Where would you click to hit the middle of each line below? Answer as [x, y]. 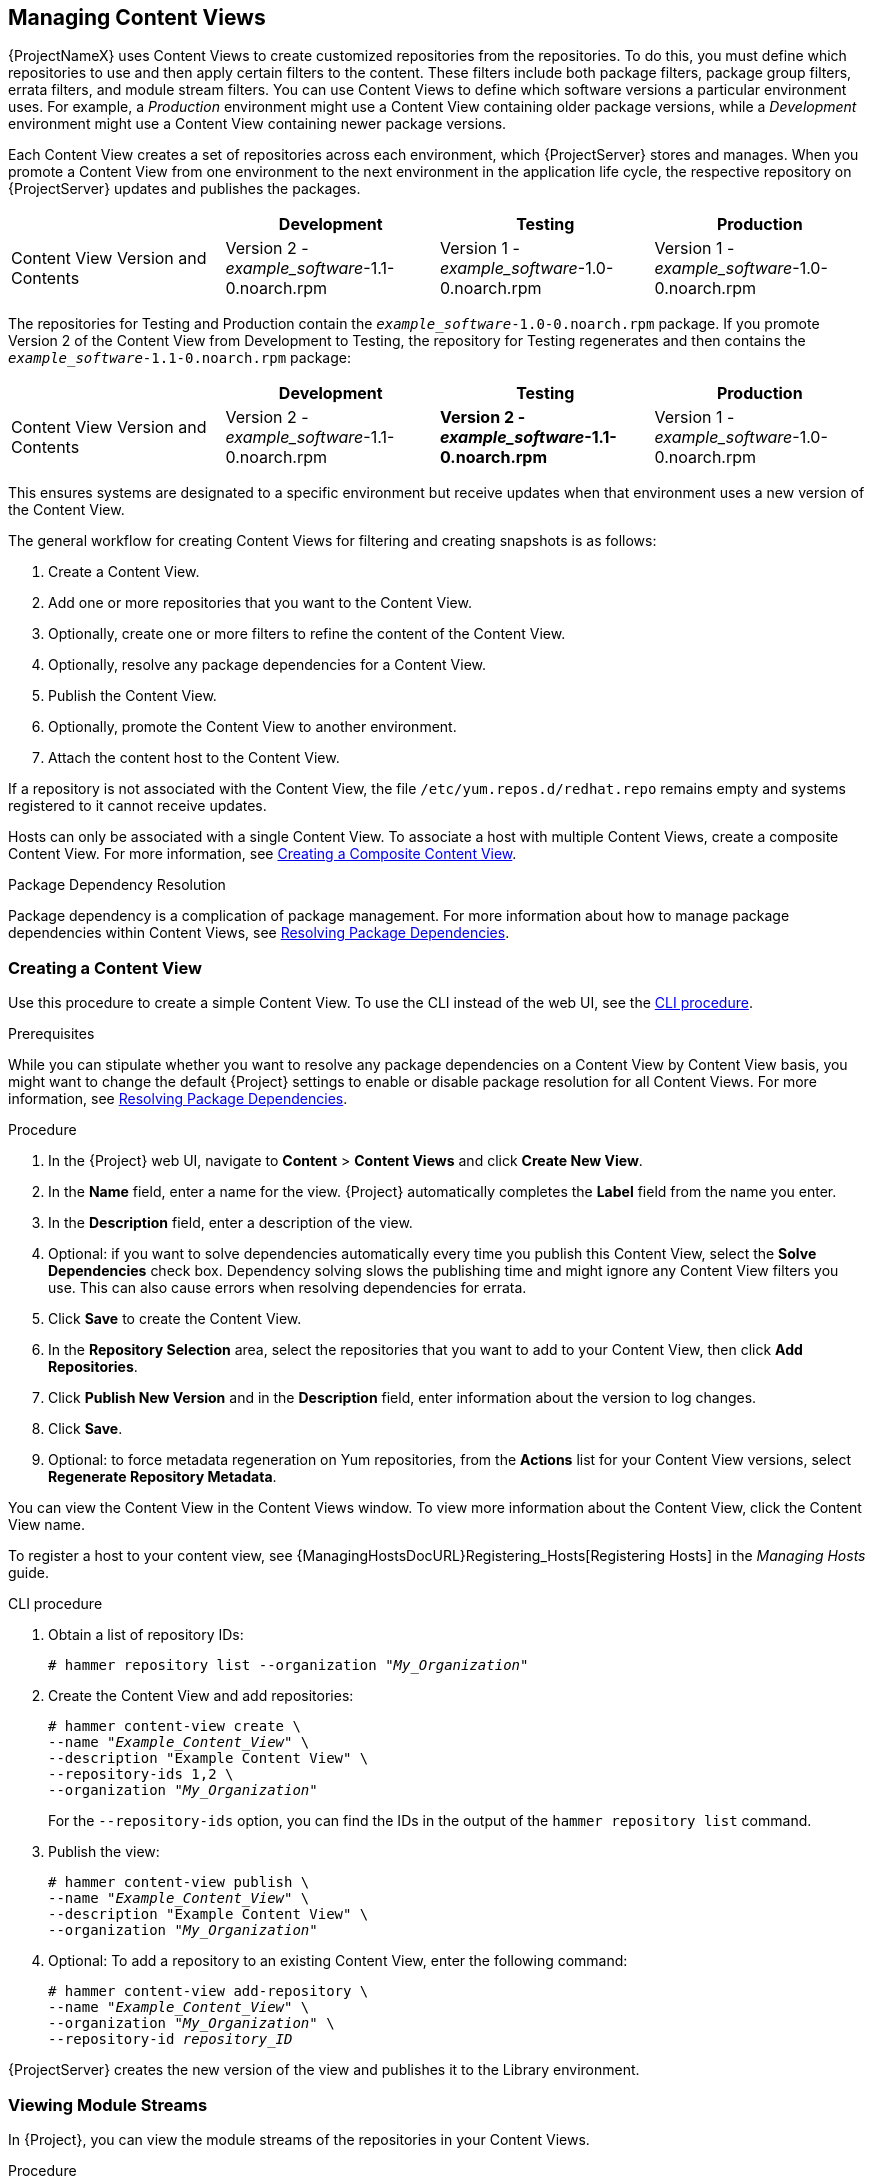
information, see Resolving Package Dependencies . [178, 1099]
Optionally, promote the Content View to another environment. [252, 727]
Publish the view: [104, 1852]
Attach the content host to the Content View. [194, 758]
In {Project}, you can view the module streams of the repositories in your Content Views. [299, 2139]
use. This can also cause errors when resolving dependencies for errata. [287, 1288]
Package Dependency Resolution [117, 885]
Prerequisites [51, 1034]
